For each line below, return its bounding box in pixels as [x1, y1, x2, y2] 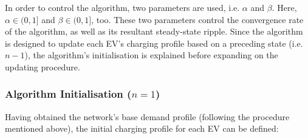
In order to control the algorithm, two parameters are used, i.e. [5, 1, 240, 13]
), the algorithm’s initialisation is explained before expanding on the [24, 49, 278, 61]
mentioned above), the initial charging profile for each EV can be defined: [5, 122, 279, 135]
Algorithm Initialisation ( [5, 86, 132, 101]
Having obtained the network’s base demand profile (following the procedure [5, 110, 290, 123]
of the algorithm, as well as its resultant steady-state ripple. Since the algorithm [5, 25, 303, 38]
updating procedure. [5, 60, 80, 73]
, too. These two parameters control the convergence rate [91, 13, 304, 25]
